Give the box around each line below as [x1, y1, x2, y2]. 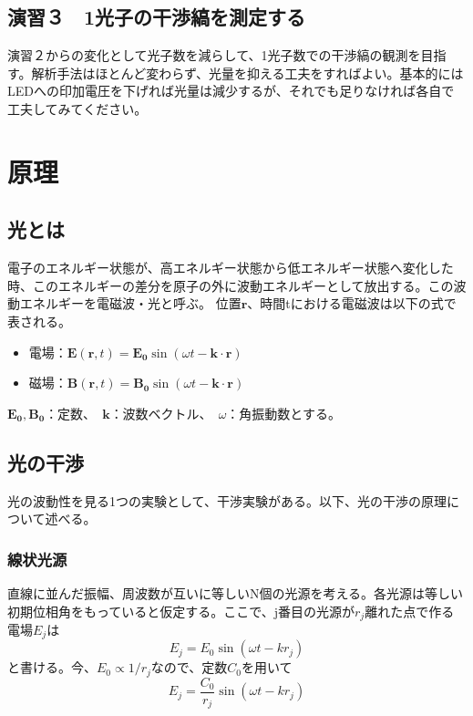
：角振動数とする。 [226, 403, 341, 422]
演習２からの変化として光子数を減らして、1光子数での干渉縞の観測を [7, 46, 421, 65]
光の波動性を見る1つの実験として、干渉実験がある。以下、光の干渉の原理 [7, 491, 447, 510]
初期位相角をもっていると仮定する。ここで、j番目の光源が [7, 601, 355, 620]
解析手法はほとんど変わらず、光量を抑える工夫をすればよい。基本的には [31, 63, 464, 82]
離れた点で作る [365, 601, 455, 620]
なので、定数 [150, 658, 228, 677]
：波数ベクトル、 [109, 403, 206, 422]
